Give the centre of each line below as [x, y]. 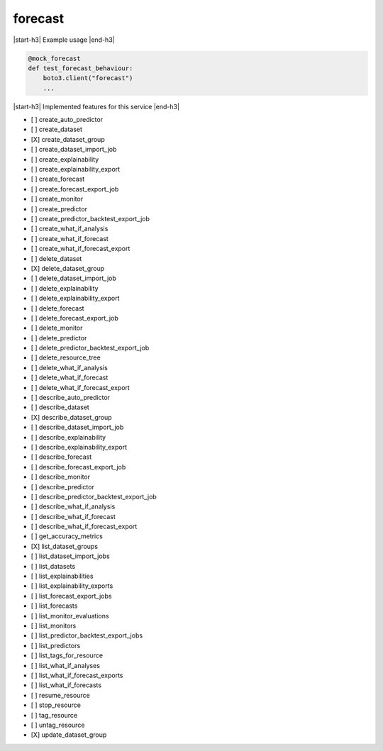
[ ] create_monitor [57, 199]
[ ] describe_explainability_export [79, 447]
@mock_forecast [54, 58]
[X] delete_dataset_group [68, 268]
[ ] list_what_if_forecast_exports [77, 675]
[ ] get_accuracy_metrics [67, 536]
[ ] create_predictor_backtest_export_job [90, 218]
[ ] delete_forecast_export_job [74, 318]
